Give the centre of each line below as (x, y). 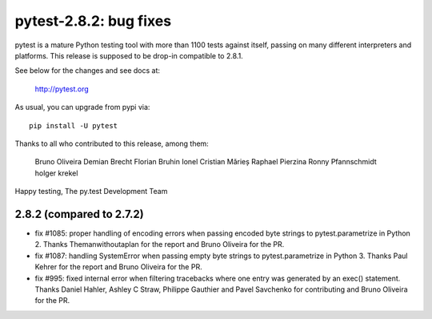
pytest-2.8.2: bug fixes (93, 21)
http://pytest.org (62, 89)
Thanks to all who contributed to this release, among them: (112, 143)
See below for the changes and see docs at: (87, 71)
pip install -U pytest (74, 125)
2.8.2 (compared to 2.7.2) (79, 214)
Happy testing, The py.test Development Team (91, 192)
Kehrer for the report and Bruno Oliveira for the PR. (119, 267)
